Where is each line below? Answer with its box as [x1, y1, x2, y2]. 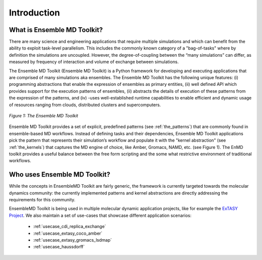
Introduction [9, 7, 60, 18]
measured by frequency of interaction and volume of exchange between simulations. [9, 59, 179, 65]
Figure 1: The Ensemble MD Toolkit [9, 113, 79, 118]
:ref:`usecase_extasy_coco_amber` [33, 230, 103, 236]
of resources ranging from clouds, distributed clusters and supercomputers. [9, 102, 161, 108]
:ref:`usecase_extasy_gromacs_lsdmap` [33, 237, 112, 243]
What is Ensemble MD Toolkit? [9, 26, 103, 34]
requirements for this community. [9, 197, 76, 202]
